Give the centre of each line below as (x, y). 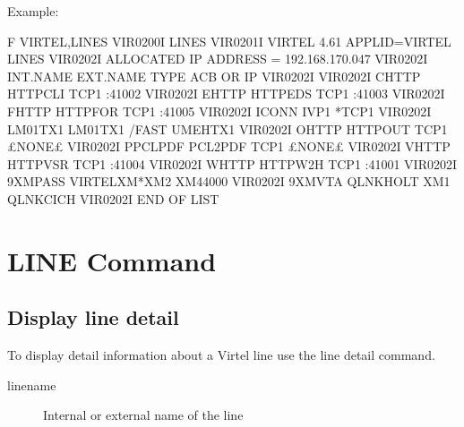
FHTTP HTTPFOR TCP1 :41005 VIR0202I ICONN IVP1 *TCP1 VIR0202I (219, 111)
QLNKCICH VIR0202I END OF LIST (113, 198)
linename (32, 384)
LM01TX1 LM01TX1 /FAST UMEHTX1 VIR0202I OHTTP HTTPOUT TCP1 (228, 128)
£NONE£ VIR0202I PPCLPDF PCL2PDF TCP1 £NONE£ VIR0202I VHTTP (229, 146)
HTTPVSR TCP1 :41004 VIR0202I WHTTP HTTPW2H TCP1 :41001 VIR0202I (232, 163)
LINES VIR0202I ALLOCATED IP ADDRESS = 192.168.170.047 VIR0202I (218, 59)
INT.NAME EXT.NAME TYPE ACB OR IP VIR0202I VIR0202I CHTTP (214, 76)
